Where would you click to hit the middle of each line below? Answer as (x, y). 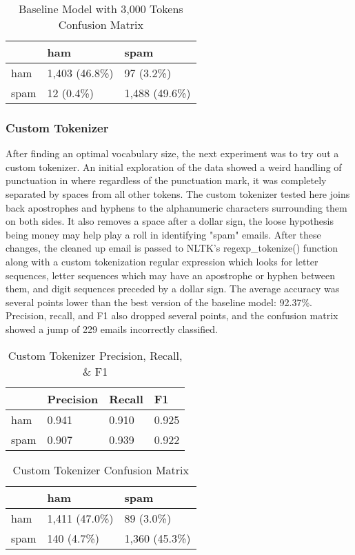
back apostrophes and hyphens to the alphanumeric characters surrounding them (176, 207)
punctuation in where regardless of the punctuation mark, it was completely (166, 180)
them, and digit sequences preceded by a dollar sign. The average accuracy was (173, 289)
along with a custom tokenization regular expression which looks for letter (162, 261)
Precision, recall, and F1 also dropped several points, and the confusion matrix (172, 315)
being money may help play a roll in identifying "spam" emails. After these (163, 234)
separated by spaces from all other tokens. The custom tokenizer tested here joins (178, 194)
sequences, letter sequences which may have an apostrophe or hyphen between (171, 275)
